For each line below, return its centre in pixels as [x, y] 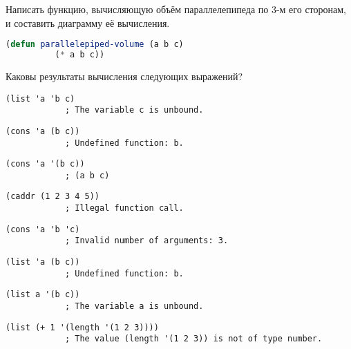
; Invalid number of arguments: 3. [146, 241]
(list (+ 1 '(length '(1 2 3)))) [82, 327]
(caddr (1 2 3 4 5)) [53, 197]
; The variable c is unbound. [134, 110]
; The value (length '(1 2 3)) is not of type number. [193, 339]
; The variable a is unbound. [134, 306]
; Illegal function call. [124, 208]
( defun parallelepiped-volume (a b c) [95, 45]
